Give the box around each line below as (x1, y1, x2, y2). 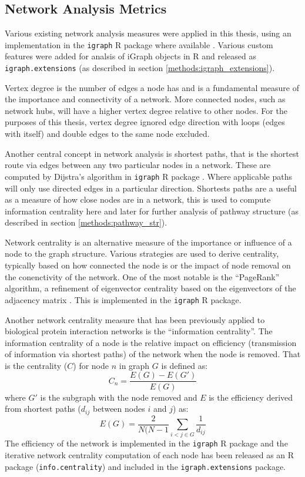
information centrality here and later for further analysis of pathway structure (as (5, 204, 299, 217)
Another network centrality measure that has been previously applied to (5, 313, 265, 325)
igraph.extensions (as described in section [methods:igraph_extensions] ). (5, 62, 275, 74)
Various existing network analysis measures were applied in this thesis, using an (5, 27, 291, 39)
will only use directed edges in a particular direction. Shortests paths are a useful (5, 182, 297, 194)
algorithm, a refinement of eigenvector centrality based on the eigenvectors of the (5, 282, 296, 294)
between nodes (92, 402, 145, 415)
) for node (73, 359, 109, 371)
